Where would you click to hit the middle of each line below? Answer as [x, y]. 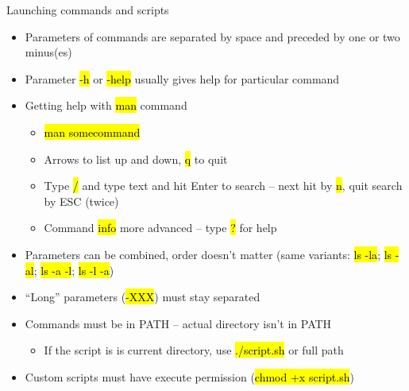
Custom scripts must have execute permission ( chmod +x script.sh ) [189, 376]
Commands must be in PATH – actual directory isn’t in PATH [178, 323]
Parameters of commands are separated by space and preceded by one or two [212, 36]
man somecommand [92, 132]
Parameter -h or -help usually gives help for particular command [182, 78]
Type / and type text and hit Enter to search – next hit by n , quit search [223, 186]
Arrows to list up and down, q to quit [136, 159]
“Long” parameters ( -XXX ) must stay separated [143, 297]
